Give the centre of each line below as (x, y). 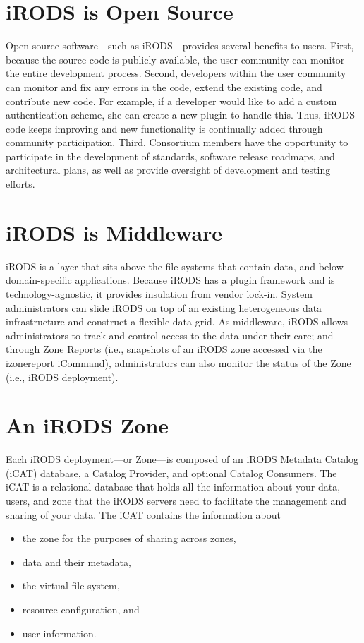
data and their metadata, (77, 561)
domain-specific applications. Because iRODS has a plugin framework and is (170, 280)
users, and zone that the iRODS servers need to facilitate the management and (176, 501)
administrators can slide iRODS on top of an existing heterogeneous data (164, 307)
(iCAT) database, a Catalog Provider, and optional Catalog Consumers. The (171, 473)
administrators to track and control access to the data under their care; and (170, 335)
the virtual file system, (71, 585)
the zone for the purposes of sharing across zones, (129, 538)
